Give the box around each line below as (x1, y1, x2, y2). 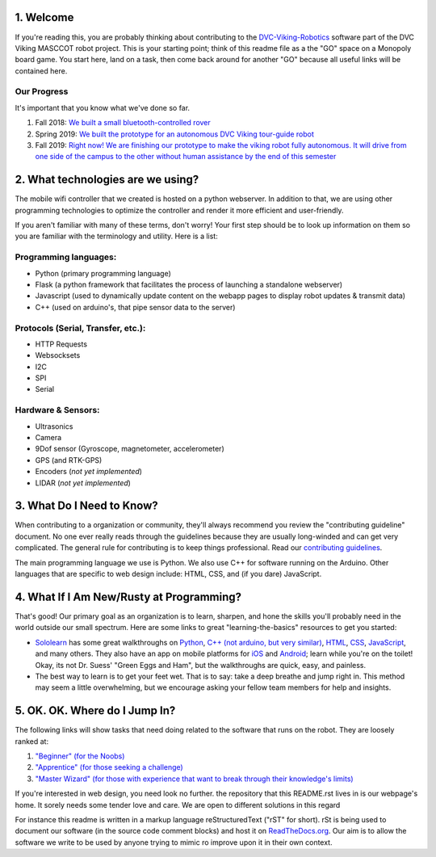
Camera (35, 433, 62, 443)
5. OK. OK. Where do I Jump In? (15, 704, 176, 718)
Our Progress (15, 86, 69, 97)
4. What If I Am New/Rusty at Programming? (15, 590, 242, 603)
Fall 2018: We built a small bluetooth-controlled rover (35, 118, 212, 128)
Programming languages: (15, 251, 117, 263)
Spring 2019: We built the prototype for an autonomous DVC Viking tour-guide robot (35, 129, 315, 139)
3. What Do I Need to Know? (15, 499, 159, 513)
